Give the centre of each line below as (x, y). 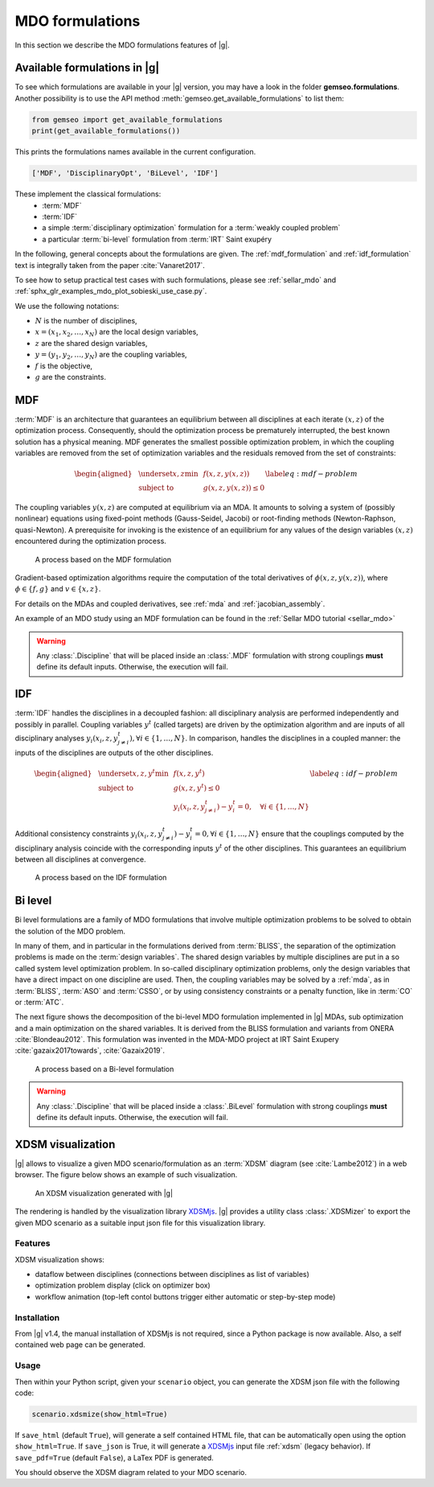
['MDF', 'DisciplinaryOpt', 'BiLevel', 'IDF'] (125, 173)
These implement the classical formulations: (88, 194)
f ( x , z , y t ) (189, 773)
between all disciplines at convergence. (80, 859)
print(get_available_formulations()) (106, 131)
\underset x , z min (168, 474)
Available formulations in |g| (87, 68)
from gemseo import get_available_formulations (127, 119)
